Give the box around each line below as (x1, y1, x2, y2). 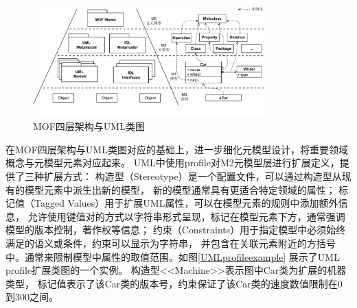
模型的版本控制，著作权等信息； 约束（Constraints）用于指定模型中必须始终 (5, 222, 346, 237)
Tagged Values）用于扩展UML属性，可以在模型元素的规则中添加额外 (34, 196, 338, 210)
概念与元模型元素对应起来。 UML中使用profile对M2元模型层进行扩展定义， (5, 155, 340, 170)
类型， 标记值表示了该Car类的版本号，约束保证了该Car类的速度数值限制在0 (5, 276, 343, 290)
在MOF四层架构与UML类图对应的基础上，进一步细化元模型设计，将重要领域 (5, 142, 348, 156)
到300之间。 (5, 290, 58, 304)
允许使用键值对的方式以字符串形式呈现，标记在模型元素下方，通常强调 (27, 209, 345, 223)
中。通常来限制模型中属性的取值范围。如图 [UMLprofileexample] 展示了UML (5, 249, 340, 264)
